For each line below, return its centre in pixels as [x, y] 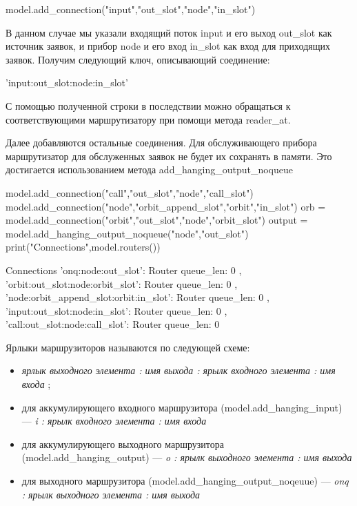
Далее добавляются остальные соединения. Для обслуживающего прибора [161, 143]
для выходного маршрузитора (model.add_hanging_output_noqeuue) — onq [185, 481]
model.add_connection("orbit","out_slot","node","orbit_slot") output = [157, 220]
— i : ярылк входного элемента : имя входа [114, 421]
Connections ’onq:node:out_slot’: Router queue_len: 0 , [124, 270]
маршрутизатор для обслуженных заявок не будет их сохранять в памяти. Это [169, 156]
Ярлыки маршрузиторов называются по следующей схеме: [128, 347]
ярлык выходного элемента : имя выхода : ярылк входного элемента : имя [178, 370]
